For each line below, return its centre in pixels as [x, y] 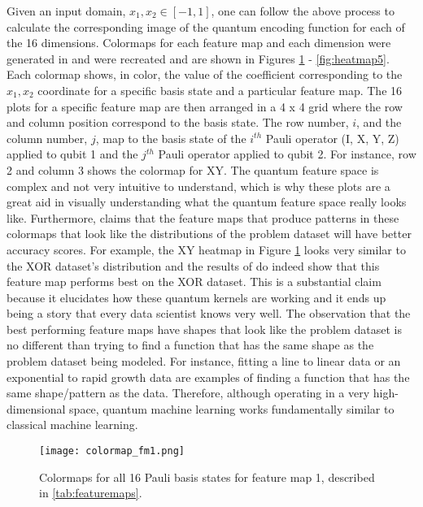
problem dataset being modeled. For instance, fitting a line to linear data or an [204, 361]
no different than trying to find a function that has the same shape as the [190, 345]
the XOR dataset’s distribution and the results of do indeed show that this [193, 265]
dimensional [36, 408]
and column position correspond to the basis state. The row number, [178, 122]
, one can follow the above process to [303, 11]
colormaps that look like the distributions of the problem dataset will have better [209, 234]
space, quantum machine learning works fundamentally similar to [232, 408]
